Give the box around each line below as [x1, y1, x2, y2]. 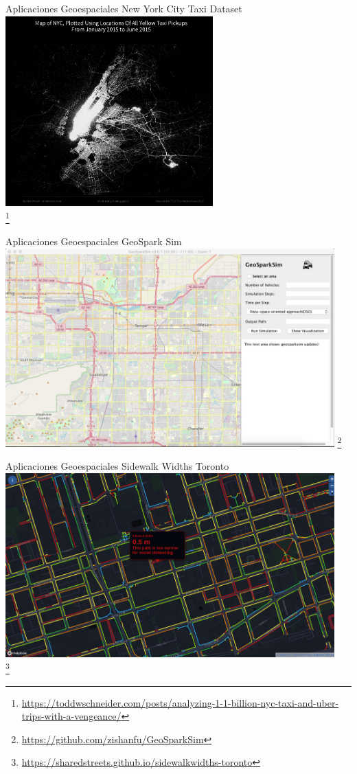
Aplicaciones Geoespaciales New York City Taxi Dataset [5, 1, 242, 15]
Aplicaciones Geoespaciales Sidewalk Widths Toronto [5, 459, 229, 473]
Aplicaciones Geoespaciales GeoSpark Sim [5, 234, 182, 249]
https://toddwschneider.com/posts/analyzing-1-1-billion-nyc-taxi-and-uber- [21, 695, 339, 709]
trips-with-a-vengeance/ [21, 709, 122, 723]
